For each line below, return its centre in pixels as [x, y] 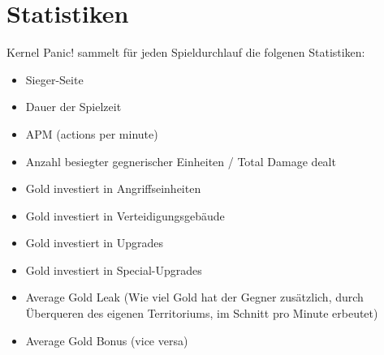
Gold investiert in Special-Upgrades [114, 269]
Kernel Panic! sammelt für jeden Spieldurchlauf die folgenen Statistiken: [186, 52]
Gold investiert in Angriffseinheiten [113, 188]
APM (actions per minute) [92, 133]
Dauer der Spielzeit [73, 107]
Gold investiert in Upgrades [94, 243]
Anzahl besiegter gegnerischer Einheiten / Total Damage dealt [181, 161]
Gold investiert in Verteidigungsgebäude [125, 215]
